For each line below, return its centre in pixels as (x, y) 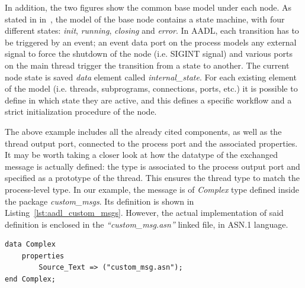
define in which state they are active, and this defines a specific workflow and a (148, 100)
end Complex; (30, 279)
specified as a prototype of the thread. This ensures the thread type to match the (152, 178)
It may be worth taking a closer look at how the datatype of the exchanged (141, 155)
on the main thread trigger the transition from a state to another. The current (147, 65)
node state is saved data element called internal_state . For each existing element (151, 77)
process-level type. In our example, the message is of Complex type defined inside (152, 189)
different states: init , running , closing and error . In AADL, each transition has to (152, 30)
